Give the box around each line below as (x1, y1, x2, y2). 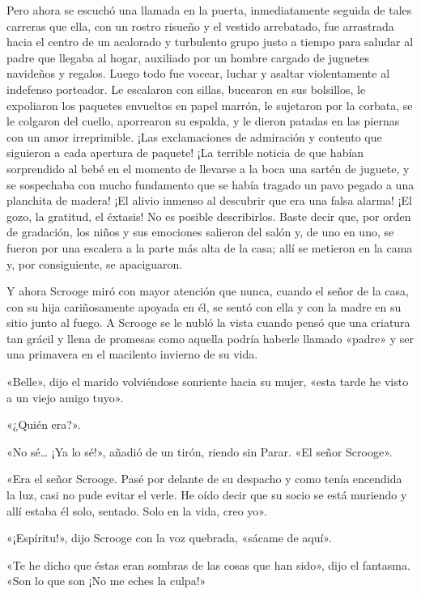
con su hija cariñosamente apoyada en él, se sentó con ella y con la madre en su (6, 298, 402, 315)
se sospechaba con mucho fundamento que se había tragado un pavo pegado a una (6, 176, 415, 193)
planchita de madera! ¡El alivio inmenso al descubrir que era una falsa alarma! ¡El (6, 192, 412, 209)
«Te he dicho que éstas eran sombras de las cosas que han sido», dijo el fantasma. (6, 556, 410, 573)
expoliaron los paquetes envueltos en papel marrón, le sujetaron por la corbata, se (6, 96, 413, 113)
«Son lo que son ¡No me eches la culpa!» (6, 572, 206, 589)
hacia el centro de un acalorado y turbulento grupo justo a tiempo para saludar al (6, 33, 414, 50)
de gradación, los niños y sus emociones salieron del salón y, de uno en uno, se (6, 223, 394, 240)
